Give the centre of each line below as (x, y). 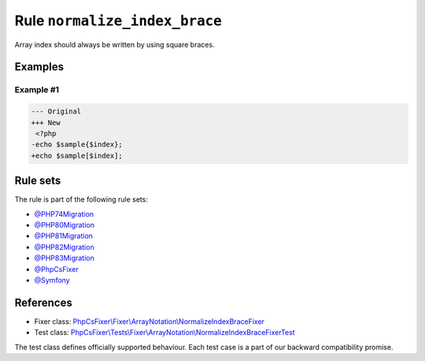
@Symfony (52, 280)
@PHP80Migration (64, 225)
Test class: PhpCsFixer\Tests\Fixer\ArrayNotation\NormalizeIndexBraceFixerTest (164, 333)
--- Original (56, 112)
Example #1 (37, 90)
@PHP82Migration (64, 247)
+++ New (46, 123)
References (43, 302)
